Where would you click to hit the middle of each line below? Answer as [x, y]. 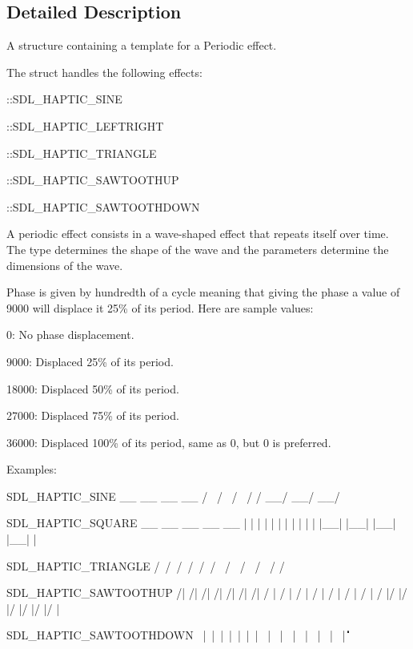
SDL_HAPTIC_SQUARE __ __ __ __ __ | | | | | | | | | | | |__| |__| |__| [201, 523]
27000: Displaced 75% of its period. [93, 415]
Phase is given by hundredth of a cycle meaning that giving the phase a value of [203, 292]
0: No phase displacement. [70, 335]
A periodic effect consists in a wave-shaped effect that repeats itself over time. [198, 234]
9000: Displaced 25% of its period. [90, 361]
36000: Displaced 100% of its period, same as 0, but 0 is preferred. [169, 442]
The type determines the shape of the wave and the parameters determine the [198, 249]
